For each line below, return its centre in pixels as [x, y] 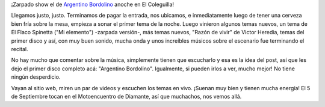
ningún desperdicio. [36, 77]
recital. [20, 49]
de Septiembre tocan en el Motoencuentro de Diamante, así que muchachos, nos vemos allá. [126, 96]
